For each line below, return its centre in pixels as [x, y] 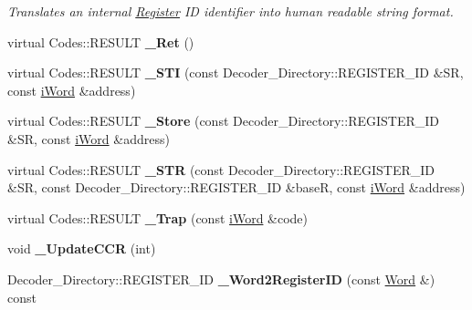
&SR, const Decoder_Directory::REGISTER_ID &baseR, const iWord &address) [236, 187]
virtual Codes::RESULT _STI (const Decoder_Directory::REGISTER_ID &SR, [236, 72]
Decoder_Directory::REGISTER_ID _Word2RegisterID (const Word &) [221, 279]
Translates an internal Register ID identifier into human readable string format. [231, 11]
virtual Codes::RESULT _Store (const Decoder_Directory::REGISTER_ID [224, 121]
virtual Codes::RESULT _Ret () [101, 41]
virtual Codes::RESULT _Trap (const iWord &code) [158, 217]
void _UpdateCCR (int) [82, 248]
